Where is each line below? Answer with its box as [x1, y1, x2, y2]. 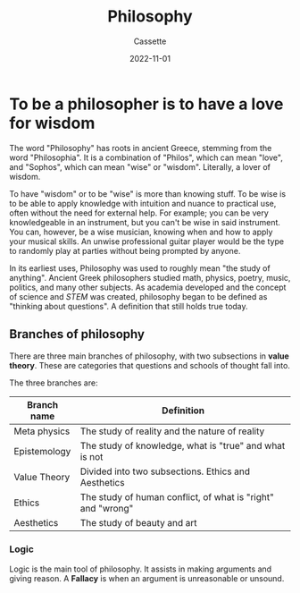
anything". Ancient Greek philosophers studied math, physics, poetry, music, [9, 272, 291, 283]
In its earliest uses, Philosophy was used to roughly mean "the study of [9, 262, 271, 274]
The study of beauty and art [79, 516, 198, 529]
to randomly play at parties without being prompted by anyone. [9, 245, 241, 256]
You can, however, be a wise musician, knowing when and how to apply [9, 226, 273, 237]
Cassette [133, 36, 167, 47]
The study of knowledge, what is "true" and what [79, 439, 286, 452]
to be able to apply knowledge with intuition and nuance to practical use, [9, 198, 277, 208]
